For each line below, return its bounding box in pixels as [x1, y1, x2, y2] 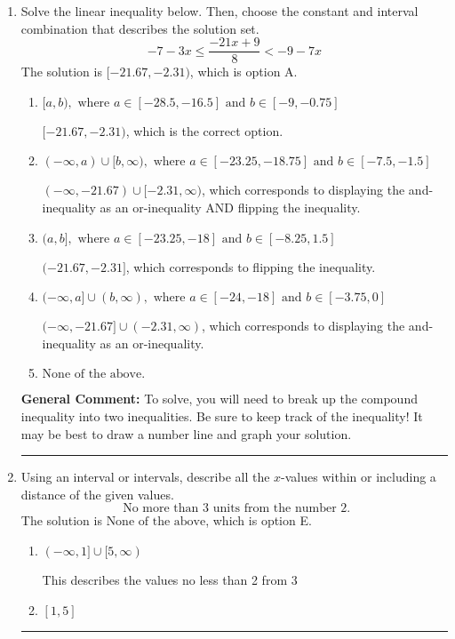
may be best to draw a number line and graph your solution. [20, 424, 352, 443]
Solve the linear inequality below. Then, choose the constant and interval [20, 2, 419, 20]
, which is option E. [205, 511, 312, 530]
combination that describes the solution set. [20, 19, 259, 37]
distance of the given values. [20, 484, 174, 503]
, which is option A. [189, 62, 298, 81]
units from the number [212, 502, 337, 515]
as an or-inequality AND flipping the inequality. [100, 198, 361, 217]
